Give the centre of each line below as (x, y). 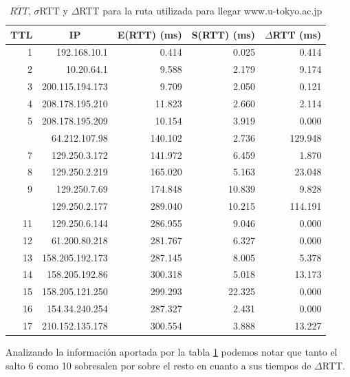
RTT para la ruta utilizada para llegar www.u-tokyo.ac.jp (201, 10)
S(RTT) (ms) (223, 34)
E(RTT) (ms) (150, 34)
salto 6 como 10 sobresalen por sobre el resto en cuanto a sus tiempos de (158, 365)
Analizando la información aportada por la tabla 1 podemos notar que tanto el (172, 352)
